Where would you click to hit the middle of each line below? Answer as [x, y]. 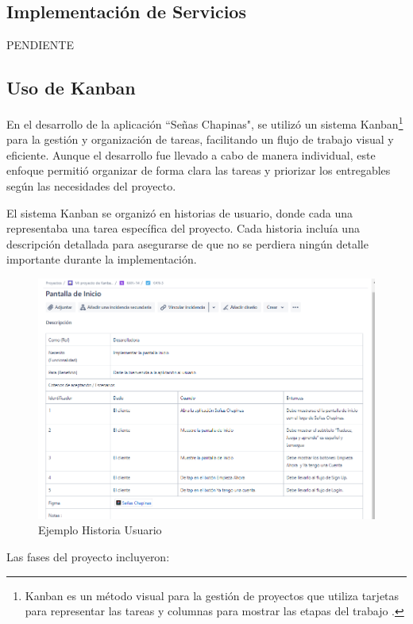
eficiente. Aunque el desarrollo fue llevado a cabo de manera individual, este [191, 154]
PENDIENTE [40, 45]
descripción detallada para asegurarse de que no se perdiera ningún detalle [187, 243]
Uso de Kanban [71, 88]
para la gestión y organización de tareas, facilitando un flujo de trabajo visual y [200, 139]
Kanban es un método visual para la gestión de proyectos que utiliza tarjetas [212, 595]
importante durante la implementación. [102, 259]
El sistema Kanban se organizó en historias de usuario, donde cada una [179, 212]
